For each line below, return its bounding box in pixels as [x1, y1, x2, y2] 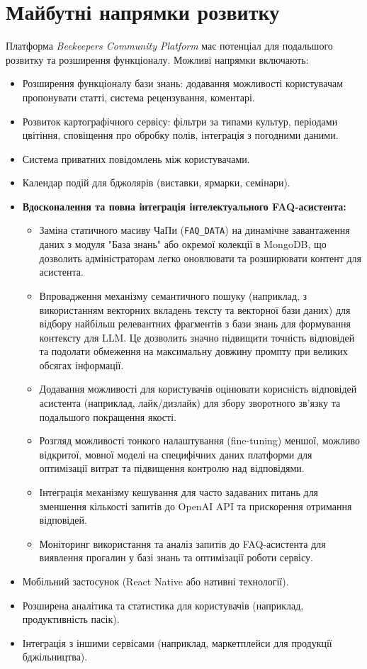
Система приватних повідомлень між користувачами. [22, 151, 250, 166]
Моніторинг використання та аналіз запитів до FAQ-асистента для [39, 536, 326, 551]
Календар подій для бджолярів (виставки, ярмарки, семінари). [22, 175, 290, 190]
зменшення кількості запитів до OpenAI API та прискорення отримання [39, 498, 352, 513]
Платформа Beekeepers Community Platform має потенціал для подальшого [6, 38, 333, 53]
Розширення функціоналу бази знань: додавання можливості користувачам [22, 76, 344, 91]
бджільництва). [22, 649, 88, 664]
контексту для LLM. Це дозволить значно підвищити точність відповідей [39, 330, 355, 344]
